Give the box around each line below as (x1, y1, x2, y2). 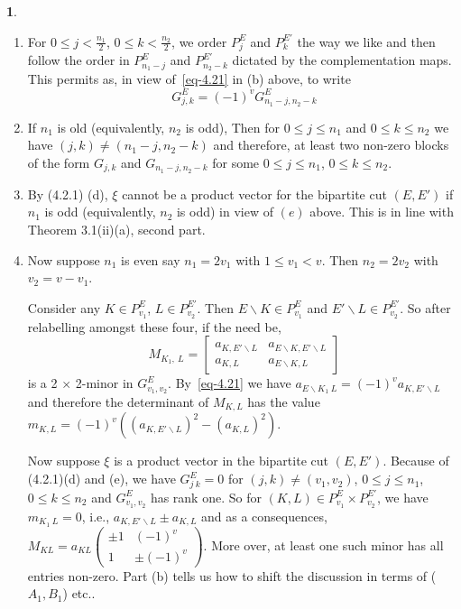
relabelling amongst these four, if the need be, (27, 317, 281, 336)
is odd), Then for (185, 117, 281, 136)
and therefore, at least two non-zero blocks (213, 135, 449, 154)
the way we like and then (297, 32, 436, 51)
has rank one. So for (150, 487, 262, 506)
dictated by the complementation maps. (232, 51, 452, 69)
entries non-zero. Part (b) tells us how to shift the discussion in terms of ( (27, 566, 437, 585)
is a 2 (27, 374, 58, 392)
